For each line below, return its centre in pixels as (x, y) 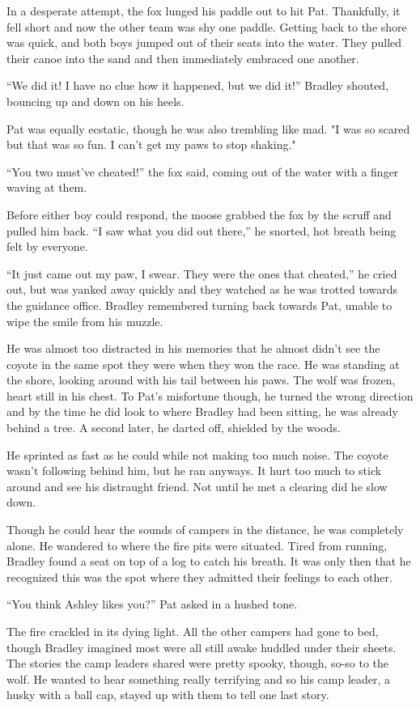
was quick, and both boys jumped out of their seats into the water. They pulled (204, 42)
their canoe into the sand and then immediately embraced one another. (183, 58)
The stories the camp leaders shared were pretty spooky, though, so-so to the (198, 663)
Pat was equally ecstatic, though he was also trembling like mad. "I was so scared (208, 128)
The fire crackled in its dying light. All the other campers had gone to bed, (193, 631)
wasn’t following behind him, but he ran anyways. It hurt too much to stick (194, 471)
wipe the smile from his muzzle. (85, 321)
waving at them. (47, 187)
